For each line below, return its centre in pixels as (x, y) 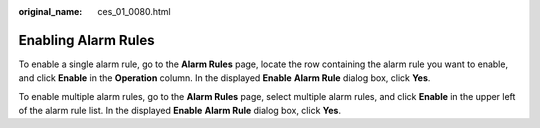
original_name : (50, 11)
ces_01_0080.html (134, 11)
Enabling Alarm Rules (86, 40)
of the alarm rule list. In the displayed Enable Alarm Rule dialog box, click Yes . (180, 111)
